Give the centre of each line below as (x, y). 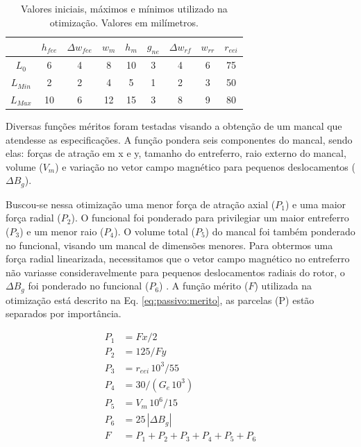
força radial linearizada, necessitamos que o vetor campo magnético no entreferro (178, 259)
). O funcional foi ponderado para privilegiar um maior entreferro (210, 218)
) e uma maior (316, 204)
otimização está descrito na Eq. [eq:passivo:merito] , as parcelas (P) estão (160, 300)
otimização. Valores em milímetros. (124, 22)
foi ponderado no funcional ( (89, 286)
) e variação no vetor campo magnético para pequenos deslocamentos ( (205, 166)
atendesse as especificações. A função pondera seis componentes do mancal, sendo (179, 139)
